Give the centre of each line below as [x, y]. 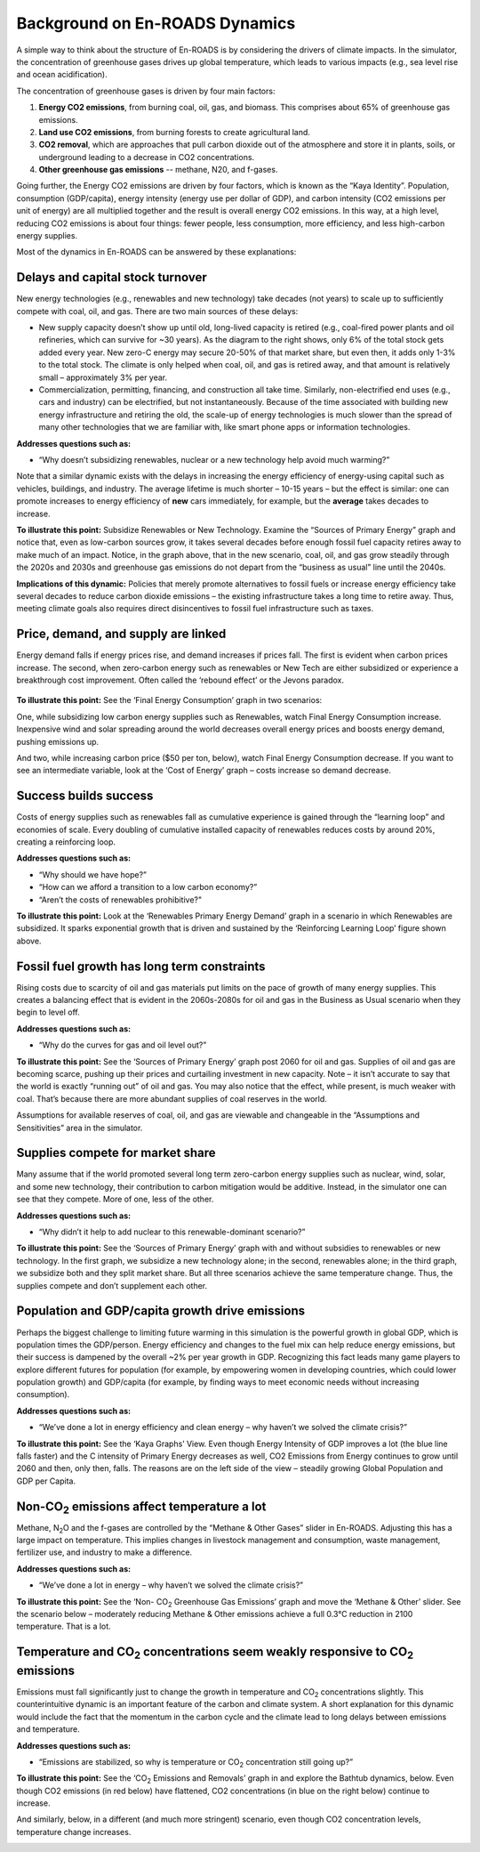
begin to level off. [48, 1012]
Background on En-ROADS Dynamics [156, 23]
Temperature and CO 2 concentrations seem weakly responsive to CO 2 [215, 1653]
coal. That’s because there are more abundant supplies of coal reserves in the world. [172, 1098]
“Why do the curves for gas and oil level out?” [123, 1045]
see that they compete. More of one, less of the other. [115, 1199]
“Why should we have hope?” [92, 874]
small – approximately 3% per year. [103, 377]
